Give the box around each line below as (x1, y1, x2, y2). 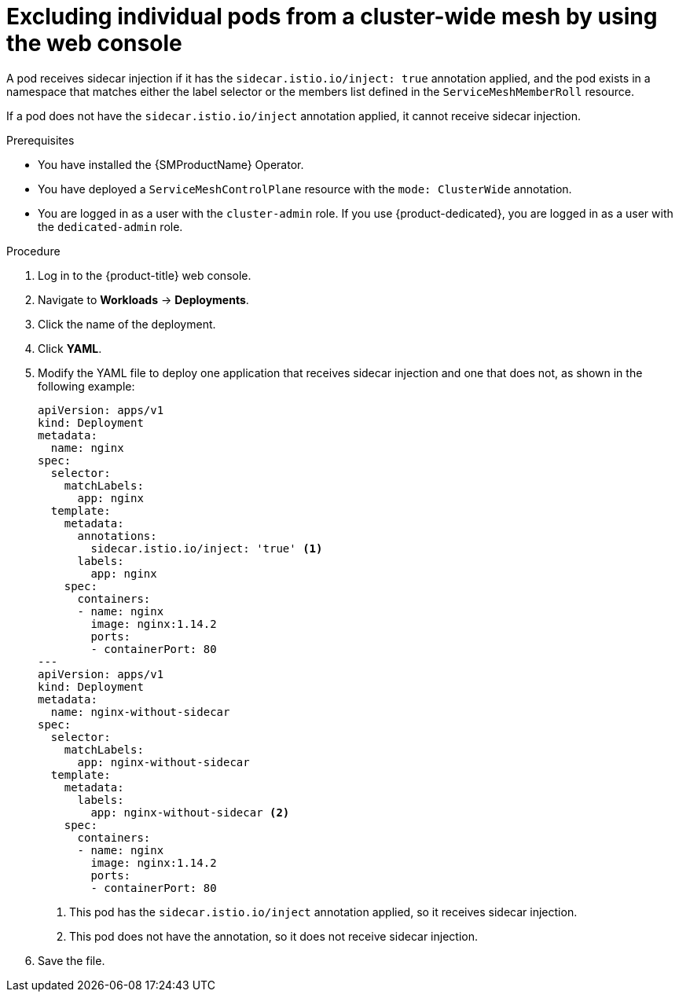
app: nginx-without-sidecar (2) (90, 805, 290, 819)
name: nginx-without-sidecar (50, 705, 230, 718)
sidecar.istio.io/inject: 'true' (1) (90, 541, 323, 555)
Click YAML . (38, 341, 102, 355)
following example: (38, 379, 135, 393)
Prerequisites (6, 133, 75, 147)
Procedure (6, 244, 61, 258)
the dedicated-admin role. (38, 219, 183, 233)
